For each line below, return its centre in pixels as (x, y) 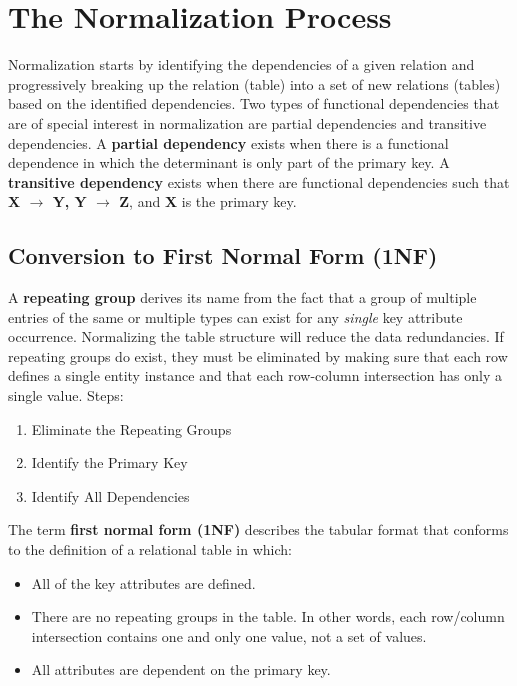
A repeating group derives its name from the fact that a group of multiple (242, 297)
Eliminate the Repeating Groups (131, 428)
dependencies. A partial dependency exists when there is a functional (228, 142)
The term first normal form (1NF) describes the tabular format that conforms (258, 529)
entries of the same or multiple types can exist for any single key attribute (235, 316)
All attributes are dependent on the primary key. (181, 669)
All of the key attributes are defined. (143, 582)
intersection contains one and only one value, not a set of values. (229, 635)
